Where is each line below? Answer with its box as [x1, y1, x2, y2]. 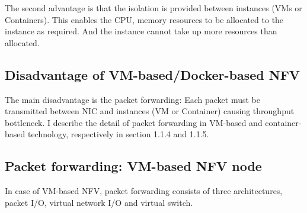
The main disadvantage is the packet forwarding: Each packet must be [5, 93, 260, 105]
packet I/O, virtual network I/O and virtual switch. [5, 196, 193, 208]
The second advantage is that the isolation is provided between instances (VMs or [5, 2, 302, 14]
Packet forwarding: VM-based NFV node [5, 157, 262, 175]
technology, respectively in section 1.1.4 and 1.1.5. [27, 128, 209, 140]
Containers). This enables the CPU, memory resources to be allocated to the [5, 13, 284, 25]
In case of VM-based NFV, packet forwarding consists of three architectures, [5, 185, 283, 197]
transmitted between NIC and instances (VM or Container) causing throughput [5, 105, 295, 117]
